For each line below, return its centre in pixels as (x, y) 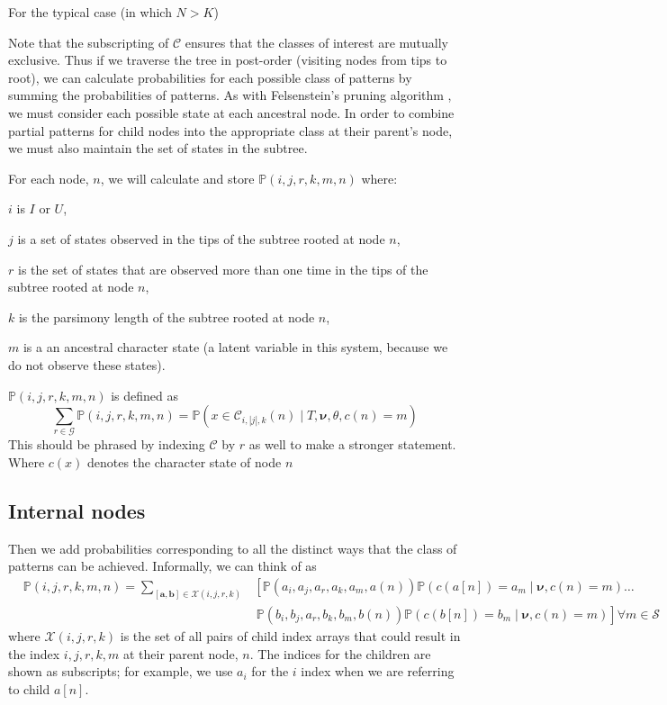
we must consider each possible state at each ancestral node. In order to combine (231, 112)
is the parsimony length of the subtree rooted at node (167, 316)
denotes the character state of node (184, 462)
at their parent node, (180, 653)
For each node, (49, 178)
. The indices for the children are (340, 653)
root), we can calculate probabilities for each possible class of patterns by (210, 77)
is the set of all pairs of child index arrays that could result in (290, 635)
